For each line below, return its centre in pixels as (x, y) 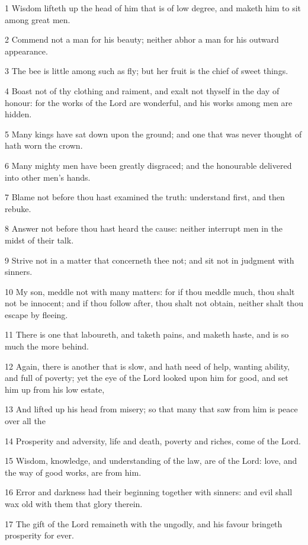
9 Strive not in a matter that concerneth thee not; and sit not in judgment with (150, 260)
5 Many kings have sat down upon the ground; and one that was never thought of (153, 134)
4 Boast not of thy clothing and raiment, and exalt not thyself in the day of (142, 90)
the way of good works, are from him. (73, 472)
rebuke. (18, 208)
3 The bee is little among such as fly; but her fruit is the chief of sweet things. (147, 71)
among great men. (38, 19)
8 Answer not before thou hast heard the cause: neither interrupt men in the (144, 228)
